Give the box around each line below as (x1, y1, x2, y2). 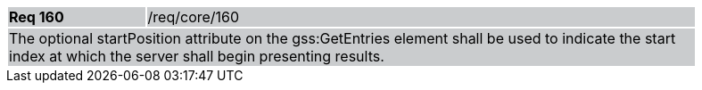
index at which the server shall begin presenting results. (9, 47, 384, 65)
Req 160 (9, 8, 64, 26)
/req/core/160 (147, 8, 240, 26)
